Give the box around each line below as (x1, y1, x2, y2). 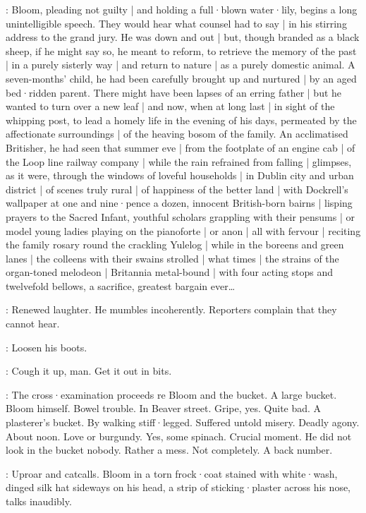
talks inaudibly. (6, 494, 72, 508)
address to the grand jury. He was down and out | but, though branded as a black (6, 30, 360, 44)
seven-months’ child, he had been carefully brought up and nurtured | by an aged (6, 71, 357, 85)
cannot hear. (6, 316, 60, 331)
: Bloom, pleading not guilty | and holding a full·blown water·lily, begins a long (6, 2, 358, 16)
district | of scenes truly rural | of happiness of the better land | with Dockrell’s (6, 181, 348, 196)
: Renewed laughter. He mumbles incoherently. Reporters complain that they (6, 302, 337, 317)
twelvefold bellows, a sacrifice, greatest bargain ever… (6, 278, 236, 293)
